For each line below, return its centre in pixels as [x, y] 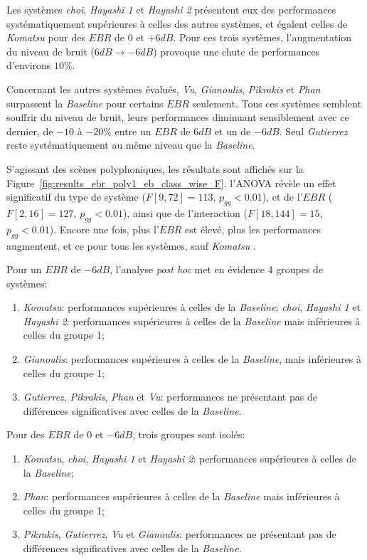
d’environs [29, 65]
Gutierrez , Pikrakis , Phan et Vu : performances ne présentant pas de [170, 397]
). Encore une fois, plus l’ [104, 229]
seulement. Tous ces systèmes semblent [277, 103]
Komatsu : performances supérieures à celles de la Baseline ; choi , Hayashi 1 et [192, 307]
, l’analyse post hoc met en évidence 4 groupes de [217, 269]
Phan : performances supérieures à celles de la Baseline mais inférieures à [181, 496]
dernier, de [30, 131]
